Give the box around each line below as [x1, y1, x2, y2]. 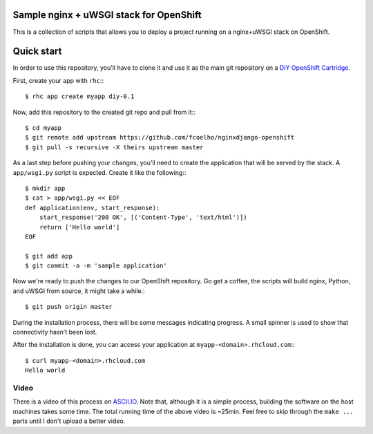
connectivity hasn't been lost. [12, 328, 97, 337]
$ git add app [25, 252, 73, 260]
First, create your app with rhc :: [12, 76, 104, 84]
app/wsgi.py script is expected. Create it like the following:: [12, 168, 186, 176]
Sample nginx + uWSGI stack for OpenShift [12, 9, 202, 21]
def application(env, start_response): [25, 204, 160, 211]
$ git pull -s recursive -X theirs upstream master [25, 143, 204, 151]
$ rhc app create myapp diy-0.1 [25, 93, 135, 100]
